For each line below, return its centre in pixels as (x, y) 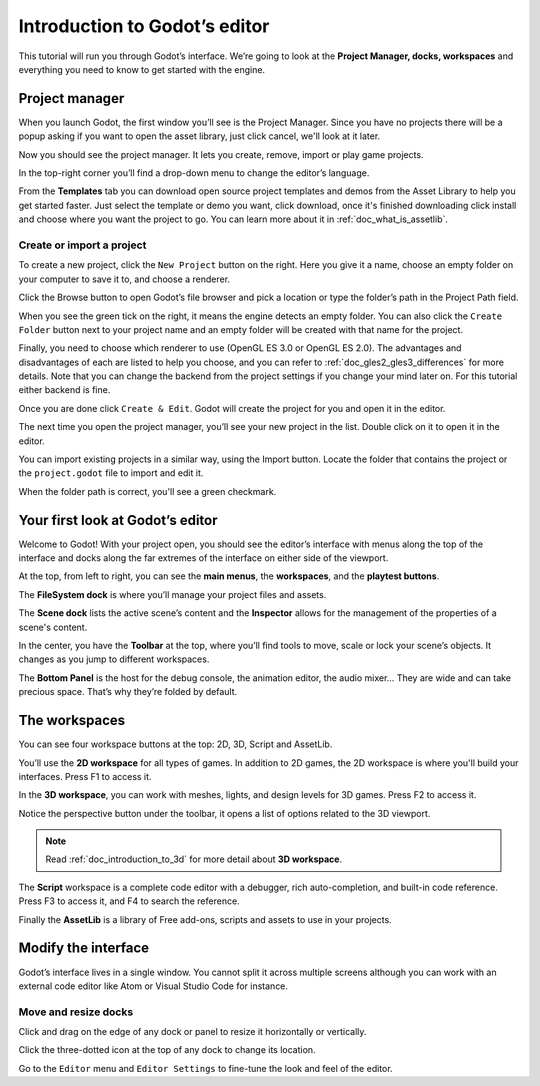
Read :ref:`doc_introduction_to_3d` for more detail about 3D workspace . (194, 859)
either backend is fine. (64, 390)
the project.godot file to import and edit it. (111, 473)
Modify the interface (84, 948)
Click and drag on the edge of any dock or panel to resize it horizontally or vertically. (192, 1032)
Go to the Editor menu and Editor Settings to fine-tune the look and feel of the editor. (206, 1068)
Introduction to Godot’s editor (144, 26)
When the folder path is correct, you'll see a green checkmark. (147, 491)
